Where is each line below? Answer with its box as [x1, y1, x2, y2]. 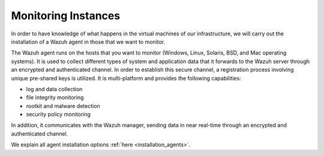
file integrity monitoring [26, 94, 84, 101]
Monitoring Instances [11, 9, 121, 22]
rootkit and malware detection [26, 102, 100, 109]
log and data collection [26, 85, 83, 92]
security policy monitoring [26, 111, 91, 118]
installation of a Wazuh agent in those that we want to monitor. [11, 38, 166, 45]
